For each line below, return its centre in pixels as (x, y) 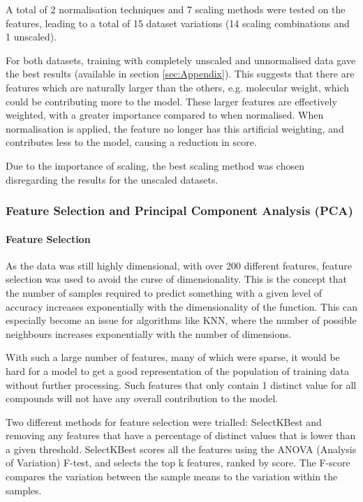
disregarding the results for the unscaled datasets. (112, 179)
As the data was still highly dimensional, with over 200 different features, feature (179, 265)
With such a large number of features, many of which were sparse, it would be (173, 357)
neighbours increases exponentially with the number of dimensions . (149, 333)
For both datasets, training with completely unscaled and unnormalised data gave (181, 60)
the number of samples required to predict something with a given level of (164, 292)
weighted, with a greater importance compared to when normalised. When (165, 115)
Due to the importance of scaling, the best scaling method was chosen (155, 165)
